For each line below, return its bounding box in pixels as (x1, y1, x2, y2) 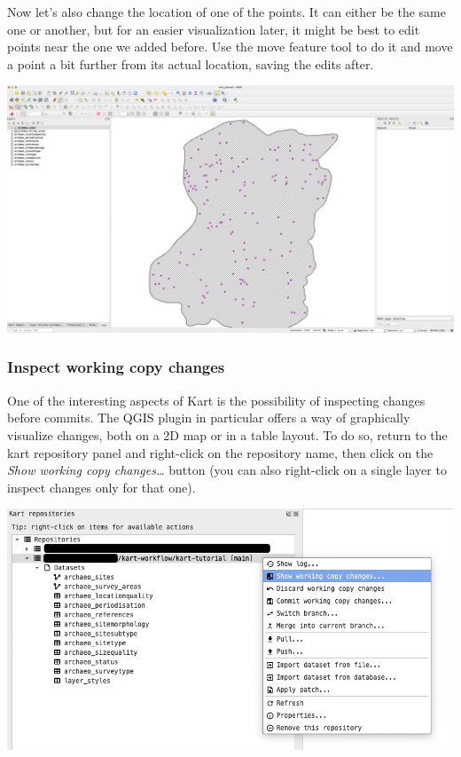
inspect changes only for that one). (7, 477, 196, 496)
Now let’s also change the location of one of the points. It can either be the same (7, 3, 446, 20)
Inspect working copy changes (7, 356, 225, 378)
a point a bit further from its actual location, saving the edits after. (7, 54, 374, 73)
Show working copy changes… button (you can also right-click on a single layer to (7, 461, 447, 479)
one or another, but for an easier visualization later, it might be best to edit (7, 20, 420, 38)
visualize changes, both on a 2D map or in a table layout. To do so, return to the (7, 425, 448, 444)
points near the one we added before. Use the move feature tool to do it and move (7, 37, 453, 56)
